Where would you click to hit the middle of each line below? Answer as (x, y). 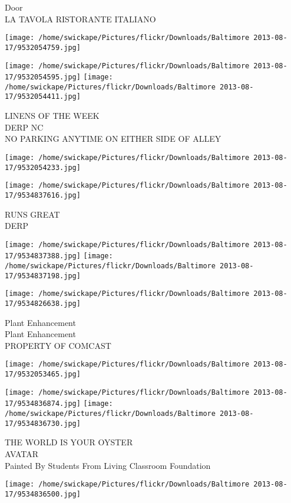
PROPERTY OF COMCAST (58, 345)
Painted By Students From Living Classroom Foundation (108, 465)
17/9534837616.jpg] (43, 195)
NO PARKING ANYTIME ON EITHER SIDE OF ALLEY (113, 139)
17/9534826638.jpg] (43, 304)
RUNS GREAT (32, 214)
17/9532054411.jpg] (43, 97)
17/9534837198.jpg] (43, 276)
